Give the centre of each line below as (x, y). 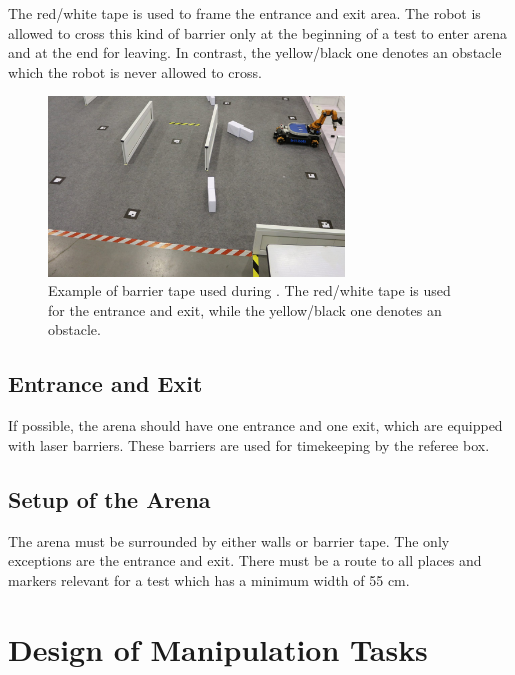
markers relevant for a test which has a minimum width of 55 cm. (209, 579)
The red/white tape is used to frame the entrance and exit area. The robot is (244, 13)
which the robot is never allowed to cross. (135, 71)
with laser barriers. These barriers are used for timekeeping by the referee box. (249, 444)
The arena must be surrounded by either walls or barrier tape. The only (229, 540)
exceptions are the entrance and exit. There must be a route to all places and (245, 560)
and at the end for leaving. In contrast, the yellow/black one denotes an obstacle (255, 52)
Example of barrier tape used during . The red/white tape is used (249, 290)
